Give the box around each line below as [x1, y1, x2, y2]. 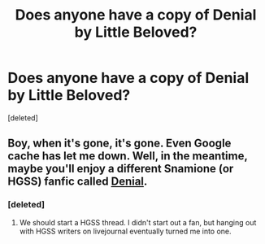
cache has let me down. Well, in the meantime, [7, 149, 248, 163]
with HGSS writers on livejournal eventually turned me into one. [19, 226, 232, 236]
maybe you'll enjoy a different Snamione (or [7, 162, 234, 176]
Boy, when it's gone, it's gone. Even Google [7, 137, 232, 150]
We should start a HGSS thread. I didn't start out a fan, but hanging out [19, 217, 257, 227]
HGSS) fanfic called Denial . [7, 175, 148, 189]
